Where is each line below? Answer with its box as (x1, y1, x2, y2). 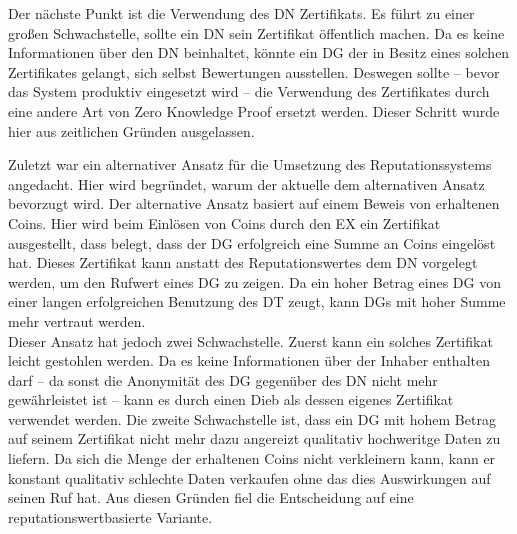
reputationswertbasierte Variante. (8, 506, 213, 527)
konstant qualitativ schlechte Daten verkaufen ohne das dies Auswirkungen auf (8, 467, 491, 488)
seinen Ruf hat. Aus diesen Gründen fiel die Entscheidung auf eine (8, 487, 414, 508)
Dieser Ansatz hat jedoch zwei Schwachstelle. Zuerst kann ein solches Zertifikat (8, 330, 493, 351)
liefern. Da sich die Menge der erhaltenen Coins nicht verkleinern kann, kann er (8, 448, 496, 469)
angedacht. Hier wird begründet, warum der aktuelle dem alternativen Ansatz (8, 173, 485, 194)
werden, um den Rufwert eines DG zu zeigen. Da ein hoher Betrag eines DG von (8, 271, 501, 292)
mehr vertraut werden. (8, 310, 146, 331)
